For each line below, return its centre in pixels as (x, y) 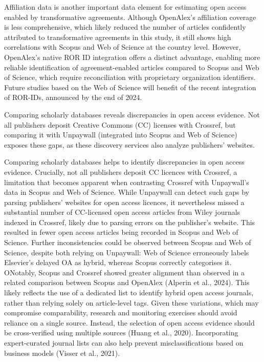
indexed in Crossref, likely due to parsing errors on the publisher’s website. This (130, 222)
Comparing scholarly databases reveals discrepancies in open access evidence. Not (132, 114)
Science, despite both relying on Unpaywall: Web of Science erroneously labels (127, 252)
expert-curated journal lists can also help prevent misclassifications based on (124, 343)
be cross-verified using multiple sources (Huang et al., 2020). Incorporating (121, 333)
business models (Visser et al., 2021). (62, 353)
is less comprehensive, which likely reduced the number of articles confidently (125, 27)
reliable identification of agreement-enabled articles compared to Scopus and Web (132, 67)
